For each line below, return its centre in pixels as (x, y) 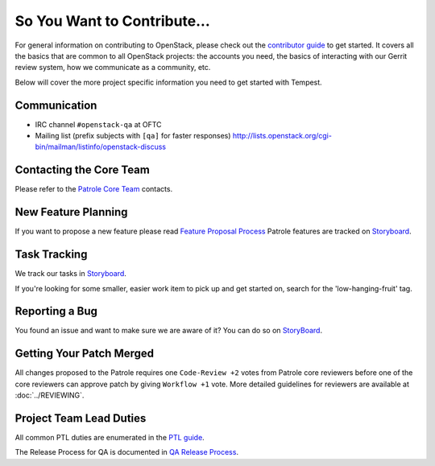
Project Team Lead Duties (81, 418)
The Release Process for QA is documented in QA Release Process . (127, 452)
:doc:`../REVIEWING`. (50, 395)
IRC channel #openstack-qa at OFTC (98, 124)
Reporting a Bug (56, 311)
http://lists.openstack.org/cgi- (282, 136)
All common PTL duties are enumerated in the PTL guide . (110, 438)
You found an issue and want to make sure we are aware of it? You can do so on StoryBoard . (168, 331)
